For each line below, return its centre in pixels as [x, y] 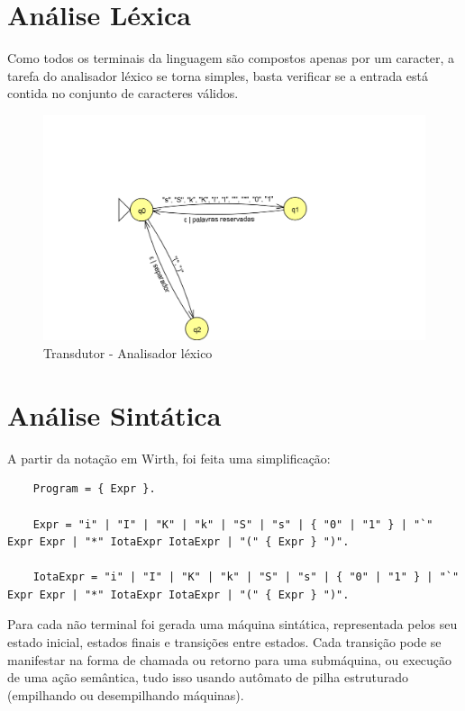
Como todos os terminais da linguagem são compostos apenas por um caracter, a [231, 58]
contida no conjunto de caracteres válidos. [123, 93]
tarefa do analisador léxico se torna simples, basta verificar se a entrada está [218, 75]
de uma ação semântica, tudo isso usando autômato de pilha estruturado [208, 677]
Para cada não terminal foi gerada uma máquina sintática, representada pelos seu [232, 624]
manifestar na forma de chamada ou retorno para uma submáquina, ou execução [230, 659]
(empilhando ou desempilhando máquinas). [126, 694]
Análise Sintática [114, 414]
